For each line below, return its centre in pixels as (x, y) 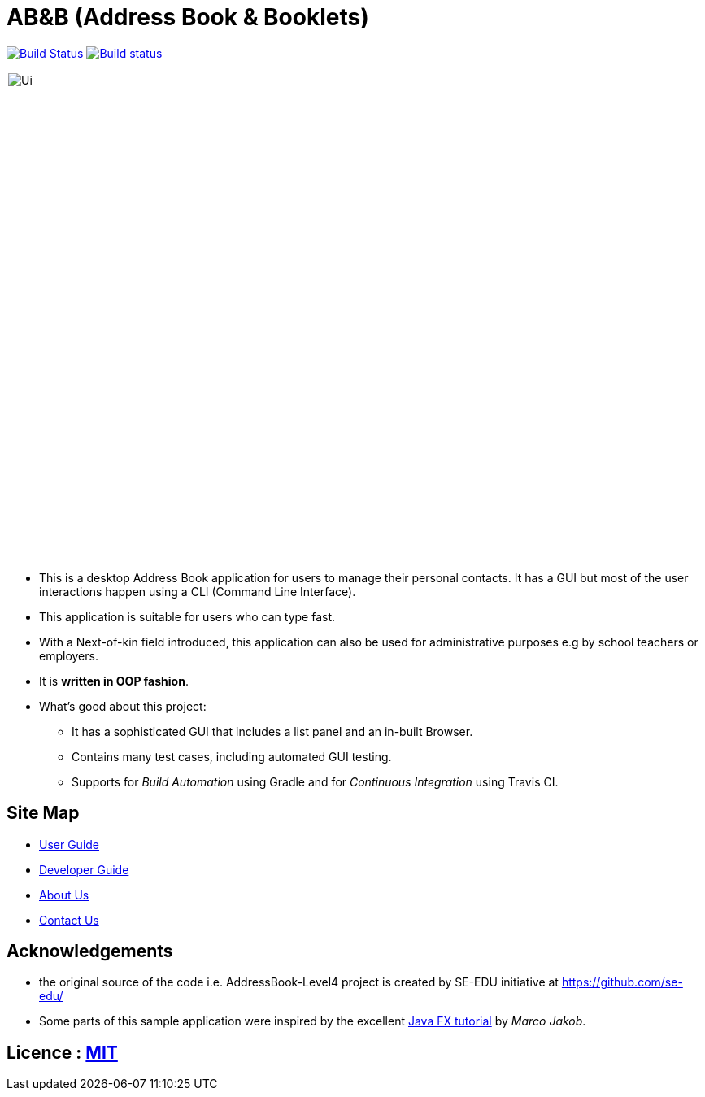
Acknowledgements (90, 951)
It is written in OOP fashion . (114, 681)
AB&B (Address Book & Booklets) (188, 17)
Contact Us (69, 920)
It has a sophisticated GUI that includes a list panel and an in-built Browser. (272, 731)
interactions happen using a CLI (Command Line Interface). (198, 591)
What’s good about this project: (123, 706)
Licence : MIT (62, 1052)
